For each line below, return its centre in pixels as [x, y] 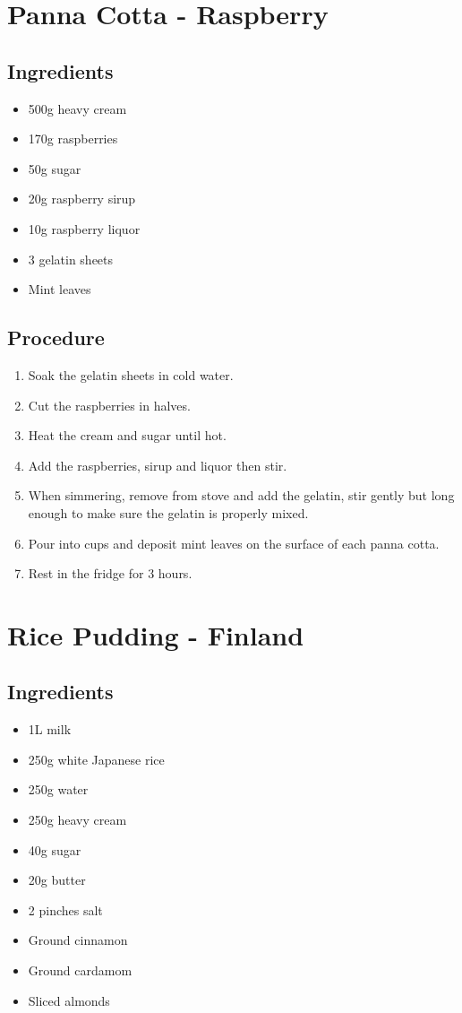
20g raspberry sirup [82, 199]
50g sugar [55, 168]
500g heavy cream [77, 108]
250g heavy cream [77, 820]
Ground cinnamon [78, 940]
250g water [58, 789]
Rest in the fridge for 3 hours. [110, 573]
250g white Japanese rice [96, 759]
